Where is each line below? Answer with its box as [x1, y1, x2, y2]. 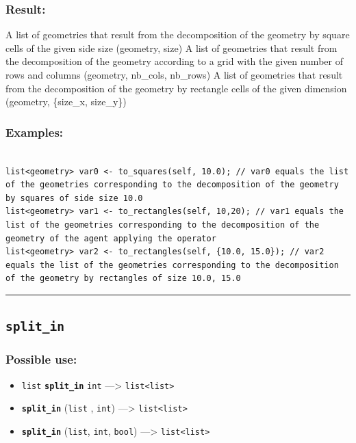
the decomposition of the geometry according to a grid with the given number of [5, 54, 343, 68]
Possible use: [5, 351, 77, 368]
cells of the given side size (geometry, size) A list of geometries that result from [5, 40, 338, 55]
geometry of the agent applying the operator [5, 233, 216, 243]
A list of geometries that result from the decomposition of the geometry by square [5, 27, 350, 42]
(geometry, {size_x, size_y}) [5, 94, 127, 109]
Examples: [5, 123, 64, 140]
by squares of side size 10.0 [5, 193, 143, 203]
